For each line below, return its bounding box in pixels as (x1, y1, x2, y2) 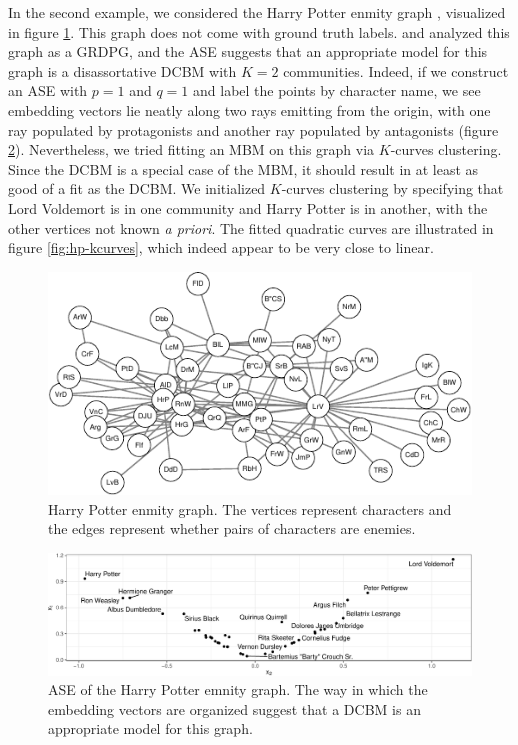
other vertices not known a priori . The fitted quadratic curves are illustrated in (8, 217, 494, 238)
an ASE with (8, 80, 88, 101)
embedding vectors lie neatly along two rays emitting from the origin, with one (8, 99, 491, 120)
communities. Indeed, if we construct (283, 60, 509, 81)
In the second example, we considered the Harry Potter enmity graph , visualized (8, 2, 506, 22)
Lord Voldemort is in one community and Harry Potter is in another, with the (8, 197, 488, 218)
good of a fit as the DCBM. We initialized (8, 178, 266, 199)
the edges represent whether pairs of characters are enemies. (48, 518, 416, 539)
